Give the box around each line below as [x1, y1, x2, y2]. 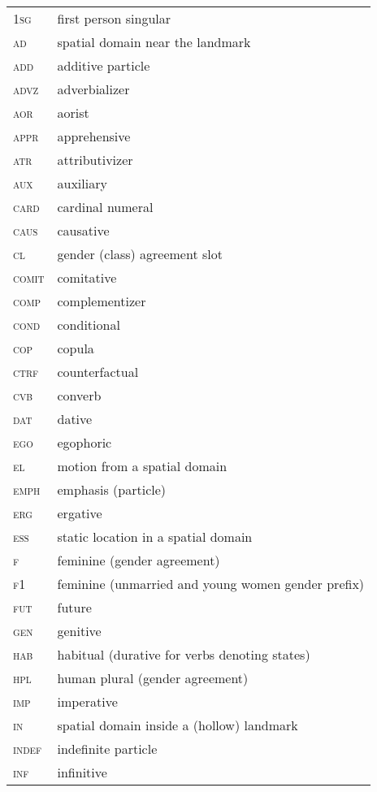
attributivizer [57, 150, 133, 169]
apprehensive [57, 127, 131, 145]
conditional [57, 315, 120, 334]
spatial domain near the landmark [57, 32, 251, 51]
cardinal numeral [57, 197, 154, 216]
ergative [57, 504, 102, 522]
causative [57, 221, 110, 240]
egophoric [57, 433, 112, 452]
